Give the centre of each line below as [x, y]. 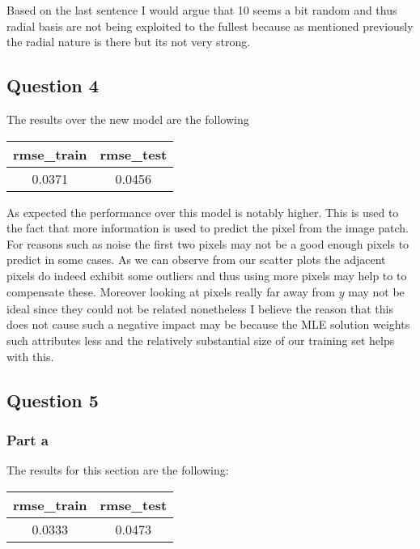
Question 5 [53, 400]
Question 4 [53, 85]
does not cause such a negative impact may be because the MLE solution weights [208, 324]
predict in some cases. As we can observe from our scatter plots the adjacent [196, 260]
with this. [30, 356]
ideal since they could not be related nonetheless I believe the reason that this [200, 308]
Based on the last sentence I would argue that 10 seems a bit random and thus [202, 10]
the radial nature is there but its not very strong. [129, 42]
